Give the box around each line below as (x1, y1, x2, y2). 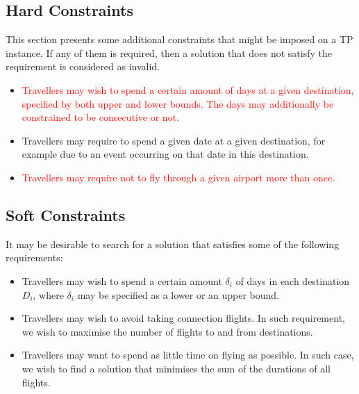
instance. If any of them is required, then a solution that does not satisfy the (6, 45, 332, 60)
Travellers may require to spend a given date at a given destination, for (22, 133, 326, 147)
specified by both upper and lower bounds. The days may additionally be (22, 96, 334, 110)
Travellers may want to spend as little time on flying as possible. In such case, (22, 347, 354, 362)
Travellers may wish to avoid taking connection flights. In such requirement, (22, 311, 345, 325)
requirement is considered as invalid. (6, 59, 160, 74)
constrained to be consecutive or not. (22, 110, 179, 124)
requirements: (6, 250, 63, 265)
